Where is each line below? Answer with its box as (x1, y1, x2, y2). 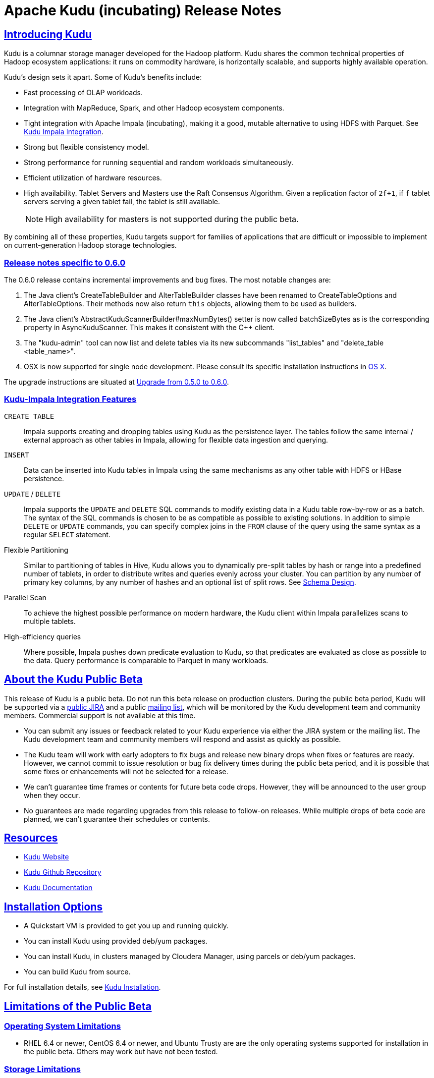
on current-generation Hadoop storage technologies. (4, 241, 177, 250)
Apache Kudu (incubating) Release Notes (4, 2, 281, 19)
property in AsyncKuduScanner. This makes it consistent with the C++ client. (24, 323, 275, 332)
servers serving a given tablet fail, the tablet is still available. (24, 197, 220, 206)
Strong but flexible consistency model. (24, 143, 149, 152)
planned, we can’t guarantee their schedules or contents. (24, 814, 210, 823)
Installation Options (4, 900, 103, 913)
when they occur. (24, 791, 80, 799)
